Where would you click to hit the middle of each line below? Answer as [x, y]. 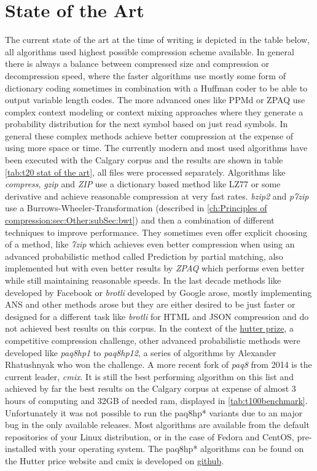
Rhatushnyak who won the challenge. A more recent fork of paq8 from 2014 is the [158, 364]
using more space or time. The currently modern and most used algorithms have [156, 148]
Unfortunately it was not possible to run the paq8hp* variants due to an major [154, 412]
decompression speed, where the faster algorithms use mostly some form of [145, 75]
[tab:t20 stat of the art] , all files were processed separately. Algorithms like [145, 172]
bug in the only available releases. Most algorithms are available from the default [157, 425]
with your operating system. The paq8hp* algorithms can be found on [172, 449]
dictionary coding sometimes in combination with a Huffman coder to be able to [156, 88]
